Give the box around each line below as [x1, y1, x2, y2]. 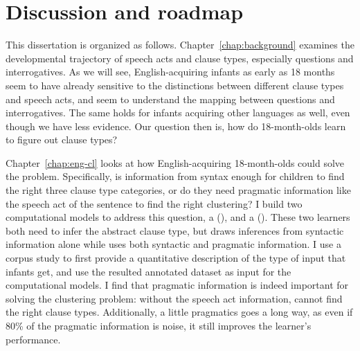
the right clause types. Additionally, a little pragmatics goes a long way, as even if [6, 305, 353, 319]
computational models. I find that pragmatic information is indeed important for [6, 278, 349, 292]
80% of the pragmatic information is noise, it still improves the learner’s [6, 318, 312, 332]
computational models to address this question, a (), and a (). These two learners [6, 210, 350, 224]
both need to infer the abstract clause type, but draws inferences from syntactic [6, 223, 344, 237]
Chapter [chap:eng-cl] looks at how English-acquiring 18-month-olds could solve [6, 155, 345, 170]
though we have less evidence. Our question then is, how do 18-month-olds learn [6, 118, 346, 133]
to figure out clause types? [6, 132, 118, 147]
